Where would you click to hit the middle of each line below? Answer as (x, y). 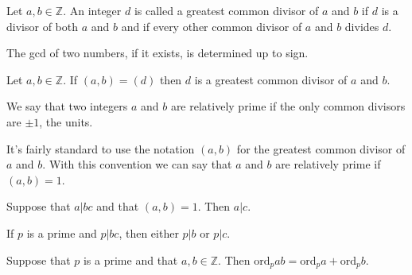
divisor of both (42, 26)
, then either (149, 232)
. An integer (92, 10)
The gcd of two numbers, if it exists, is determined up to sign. (157, 53)
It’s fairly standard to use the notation (101, 148)
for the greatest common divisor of (321, 148)
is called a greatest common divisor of (226, 10)
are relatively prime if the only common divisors (288, 106)
